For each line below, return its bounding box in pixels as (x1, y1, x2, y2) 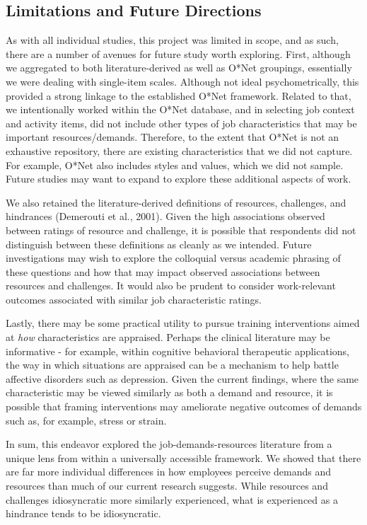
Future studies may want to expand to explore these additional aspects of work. (6, 171, 351, 186)
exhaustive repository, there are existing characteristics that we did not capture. (6, 143, 353, 158)
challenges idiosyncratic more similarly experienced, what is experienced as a (6, 492, 338, 507)
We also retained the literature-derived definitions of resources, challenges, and (6, 195, 346, 209)
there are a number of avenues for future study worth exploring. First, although (6, 46, 351, 61)
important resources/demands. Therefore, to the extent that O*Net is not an (6, 129, 339, 144)
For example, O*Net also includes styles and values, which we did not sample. (6, 157, 344, 172)
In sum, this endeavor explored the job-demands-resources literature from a (6, 437, 332, 451)
